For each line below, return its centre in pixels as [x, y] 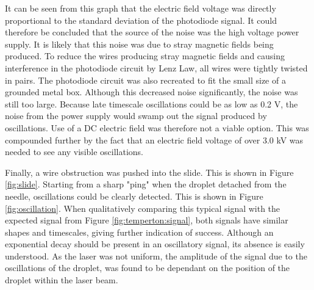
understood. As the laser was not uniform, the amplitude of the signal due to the [156, 256]
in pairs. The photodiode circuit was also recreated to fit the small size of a [145, 80]
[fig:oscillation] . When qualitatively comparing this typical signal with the [143, 208]
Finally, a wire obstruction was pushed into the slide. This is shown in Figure [149, 172]
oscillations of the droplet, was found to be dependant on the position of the [148, 268]
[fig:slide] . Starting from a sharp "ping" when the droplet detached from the [146, 184]
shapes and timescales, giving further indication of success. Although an [139, 232]
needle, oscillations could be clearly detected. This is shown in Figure [134, 196]
